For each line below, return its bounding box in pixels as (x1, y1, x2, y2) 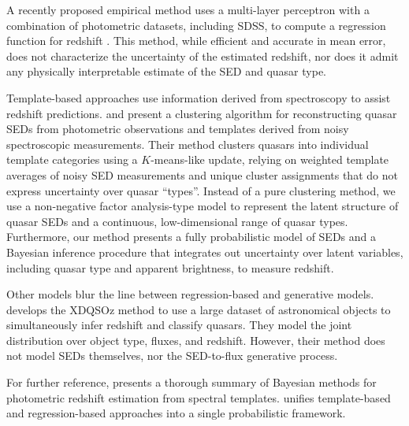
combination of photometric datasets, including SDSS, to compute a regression (6, 17, 386, 33)
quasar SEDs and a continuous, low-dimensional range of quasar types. (6, 213, 348, 229)
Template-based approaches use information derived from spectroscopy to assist (6, 89, 391, 106)
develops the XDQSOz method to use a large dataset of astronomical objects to (6, 301, 391, 317)
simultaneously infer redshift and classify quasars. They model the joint (6, 317, 352, 333)
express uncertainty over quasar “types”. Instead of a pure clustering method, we (6, 182, 396, 198)
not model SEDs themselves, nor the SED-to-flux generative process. (6, 347, 338, 364)
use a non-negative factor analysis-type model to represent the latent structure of (6, 198, 399, 214)
